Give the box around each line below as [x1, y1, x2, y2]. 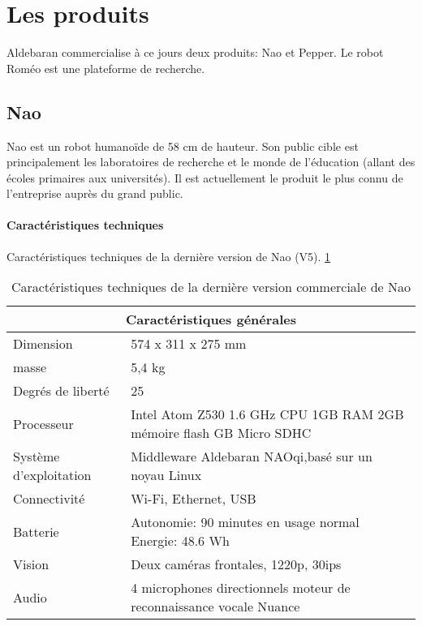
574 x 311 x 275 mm [131, 334, 247, 354]
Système [13, 447, 60, 466]
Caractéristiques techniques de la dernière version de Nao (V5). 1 [6, 247, 331, 264]
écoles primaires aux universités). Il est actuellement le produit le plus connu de [6, 169, 403, 186]
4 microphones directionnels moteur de [131, 578, 351, 598]
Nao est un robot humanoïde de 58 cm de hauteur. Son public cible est [6, 137, 359, 154]
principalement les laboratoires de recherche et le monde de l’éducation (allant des [6, 153, 416, 170]
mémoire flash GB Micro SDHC [131, 423, 312, 443]
